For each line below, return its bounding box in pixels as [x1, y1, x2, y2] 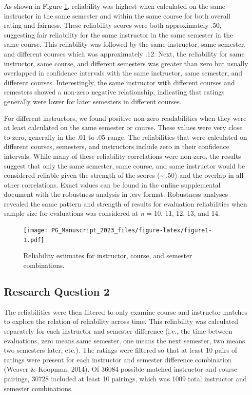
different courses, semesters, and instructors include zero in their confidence [4, 141, 229, 151]
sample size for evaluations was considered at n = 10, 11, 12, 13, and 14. [4, 208, 220, 218]
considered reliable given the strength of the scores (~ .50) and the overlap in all [4, 170, 244, 180]
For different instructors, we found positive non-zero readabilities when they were [4, 113, 247, 123]
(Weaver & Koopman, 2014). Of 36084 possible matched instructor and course [4, 364, 237, 374]
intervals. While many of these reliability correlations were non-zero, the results [4, 150, 241, 161]
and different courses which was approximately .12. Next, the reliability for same [4, 48, 245, 58]
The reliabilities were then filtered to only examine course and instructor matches [4, 306, 248, 317]
